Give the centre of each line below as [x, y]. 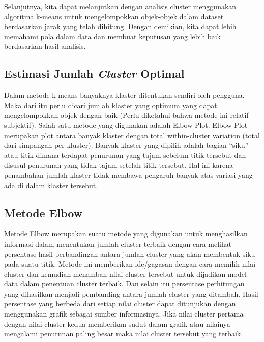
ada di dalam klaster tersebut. [51, 185]
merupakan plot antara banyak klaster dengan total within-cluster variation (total [132, 135]
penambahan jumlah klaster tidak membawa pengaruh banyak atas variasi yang [128, 175]
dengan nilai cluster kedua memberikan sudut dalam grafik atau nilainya [117, 323]
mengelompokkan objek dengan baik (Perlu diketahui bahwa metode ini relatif [126, 115]
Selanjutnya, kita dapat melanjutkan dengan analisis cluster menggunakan [120, 6]
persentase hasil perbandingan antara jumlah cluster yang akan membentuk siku [130, 254]
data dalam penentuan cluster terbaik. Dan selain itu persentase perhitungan [124, 284]
